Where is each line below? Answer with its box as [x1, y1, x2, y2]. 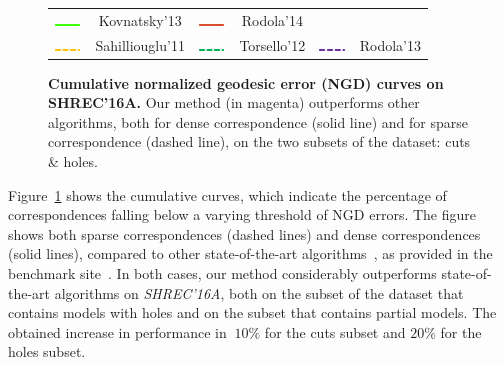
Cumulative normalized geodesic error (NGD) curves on [48, 72, 444, 93]
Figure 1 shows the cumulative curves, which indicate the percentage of [8, 184, 447, 205]
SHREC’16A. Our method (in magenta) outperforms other [48, 92, 420, 113]
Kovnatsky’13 [98, 9, 182, 30]
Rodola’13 [359, 34, 421, 55]
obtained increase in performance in [8, 321, 227, 342]
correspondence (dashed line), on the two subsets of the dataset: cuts [48, 131, 471, 152]
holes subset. [8, 341, 86, 362]
